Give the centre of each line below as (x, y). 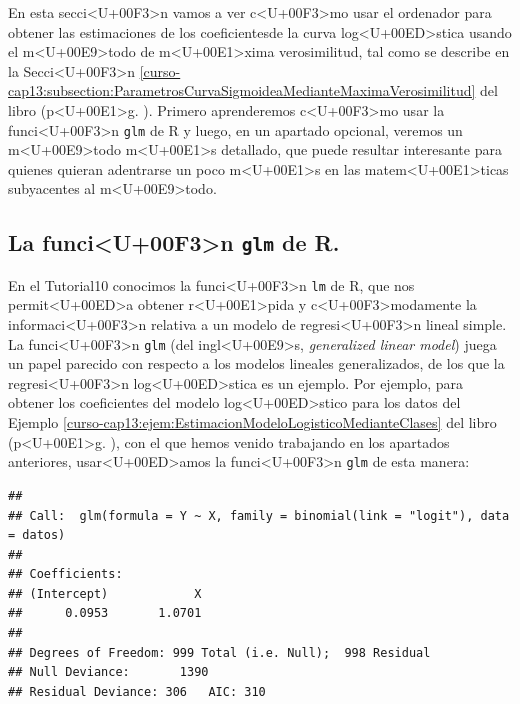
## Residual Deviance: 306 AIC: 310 (137, 691)
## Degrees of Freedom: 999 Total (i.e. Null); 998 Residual (219, 652)
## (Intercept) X (105, 593)
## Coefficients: (65, 574)
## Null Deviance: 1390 (108, 672)
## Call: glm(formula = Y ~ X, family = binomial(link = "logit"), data (259, 515)
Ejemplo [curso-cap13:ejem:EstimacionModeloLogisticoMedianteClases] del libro (252, 422)
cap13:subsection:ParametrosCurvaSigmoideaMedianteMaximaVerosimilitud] (242, 90)
